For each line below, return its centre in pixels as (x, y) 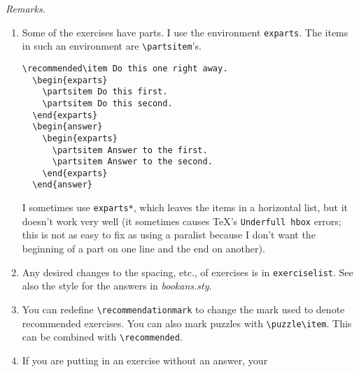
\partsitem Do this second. (107, 103)
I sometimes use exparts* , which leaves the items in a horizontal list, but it (185, 207)
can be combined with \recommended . (102, 337)
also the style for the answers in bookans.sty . (117, 286)
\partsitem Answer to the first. (130, 150)
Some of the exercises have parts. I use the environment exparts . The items (185, 32)
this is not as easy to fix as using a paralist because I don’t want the (169, 235)
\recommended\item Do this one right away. (125, 68)
